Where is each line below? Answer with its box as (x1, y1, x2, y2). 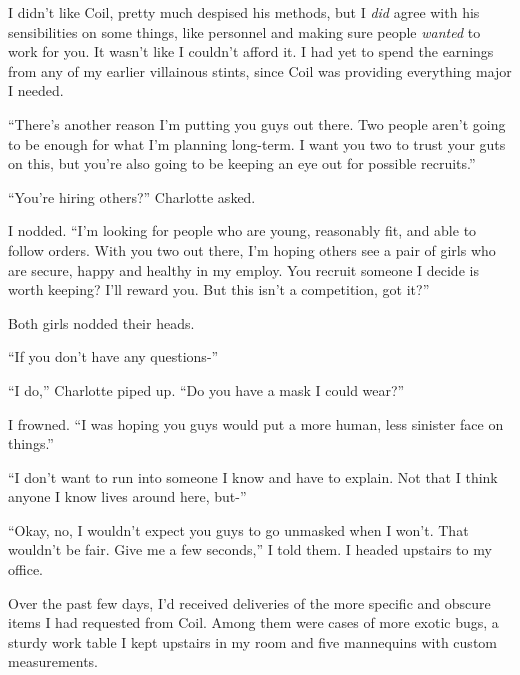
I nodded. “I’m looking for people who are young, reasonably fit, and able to (8, 220, 477, 241)
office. (8, 559, 43, 580)
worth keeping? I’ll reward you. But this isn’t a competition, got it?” (8, 279, 430, 300)
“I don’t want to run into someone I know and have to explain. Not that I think (8, 466, 498, 487)
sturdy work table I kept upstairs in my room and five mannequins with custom (8, 631, 497, 652)
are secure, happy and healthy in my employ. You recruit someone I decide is (8, 259, 479, 280)
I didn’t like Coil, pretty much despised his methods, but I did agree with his (8, 2, 480, 22)
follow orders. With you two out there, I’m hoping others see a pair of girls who (8, 239, 496, 260)
